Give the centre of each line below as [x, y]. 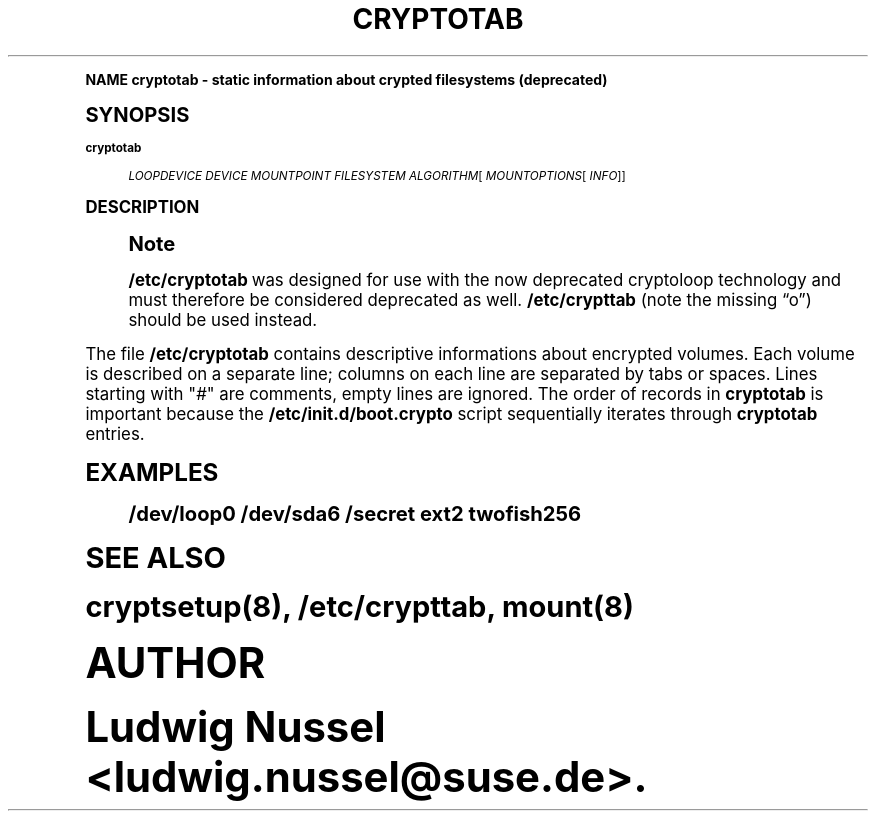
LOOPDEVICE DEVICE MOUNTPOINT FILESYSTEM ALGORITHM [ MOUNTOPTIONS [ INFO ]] [377, 175]
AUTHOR [175, 662]
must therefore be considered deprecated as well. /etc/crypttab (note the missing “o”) [470, 299]
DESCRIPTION [142, 206]
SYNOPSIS [137, 114]
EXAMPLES [152, 472]
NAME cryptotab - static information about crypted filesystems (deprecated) [346, 79]
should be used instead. [223, 319]
